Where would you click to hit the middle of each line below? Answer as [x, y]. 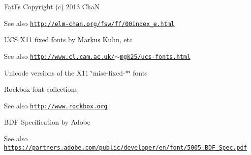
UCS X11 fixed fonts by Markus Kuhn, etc [68, 39]
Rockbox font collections [41, 89]
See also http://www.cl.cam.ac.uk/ [59, 56]
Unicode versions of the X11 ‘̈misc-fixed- [65, 72]
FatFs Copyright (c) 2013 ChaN [52, 6]
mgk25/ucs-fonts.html [155, 57]
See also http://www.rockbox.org [56, 105]
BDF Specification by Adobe [47, 122]
